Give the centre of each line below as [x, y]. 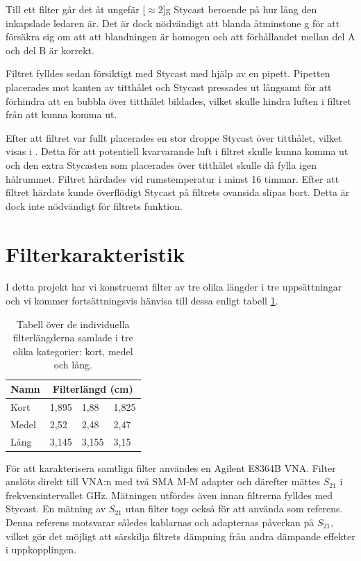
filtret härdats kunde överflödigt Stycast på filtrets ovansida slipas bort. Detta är [178, 192]
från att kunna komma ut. [61, 114]
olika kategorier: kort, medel [73, 351]
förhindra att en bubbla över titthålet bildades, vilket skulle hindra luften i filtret [178, 100]
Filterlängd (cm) [93, 389]
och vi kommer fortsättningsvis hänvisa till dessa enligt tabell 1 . [142, 301]
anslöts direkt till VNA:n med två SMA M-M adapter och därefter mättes [163, 481]
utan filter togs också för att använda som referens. [234, 509]
